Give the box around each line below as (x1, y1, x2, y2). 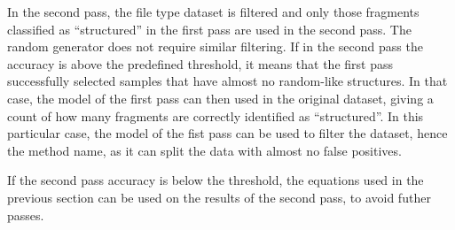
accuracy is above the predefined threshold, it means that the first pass (7, 54, 393, 73)
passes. (7, 205, 44, 224)
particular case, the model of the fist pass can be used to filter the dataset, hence (7, 124, 448, 142)
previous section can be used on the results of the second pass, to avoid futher (7, 188, 431, 206)
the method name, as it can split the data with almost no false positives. (7, 141, 402, 159)
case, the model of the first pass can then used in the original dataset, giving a (7, 88, 434, 107)
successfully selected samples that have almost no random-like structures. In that (7, 72, 448, 90)
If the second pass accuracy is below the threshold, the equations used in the (7, 171, 424, 189)
